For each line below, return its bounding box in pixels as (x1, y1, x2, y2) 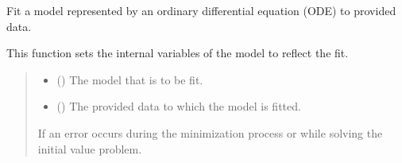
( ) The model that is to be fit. (56, 71, 203, 87)
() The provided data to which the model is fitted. (56, 98, 301, 114)
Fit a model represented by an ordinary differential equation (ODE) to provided (6, 2, 396, 18)
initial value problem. (37, 140, 142, 157)
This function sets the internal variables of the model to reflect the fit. (6, 45, 349, 61)
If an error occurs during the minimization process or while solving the (37, 124, 383, 141)
